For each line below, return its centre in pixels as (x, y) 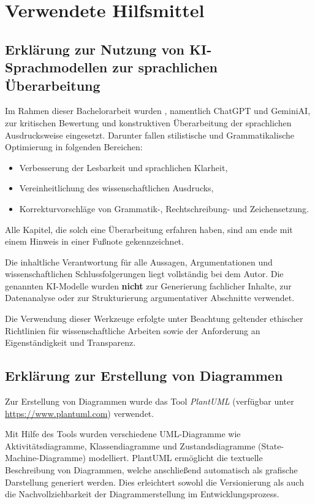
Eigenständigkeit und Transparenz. (70, 342)
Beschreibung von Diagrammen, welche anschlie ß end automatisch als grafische (151, 470)
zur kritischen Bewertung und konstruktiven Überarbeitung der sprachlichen (148, 122)
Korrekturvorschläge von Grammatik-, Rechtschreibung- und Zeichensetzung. (164, 208)
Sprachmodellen (56, 67)
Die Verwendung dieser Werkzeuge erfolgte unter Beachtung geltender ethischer (154, 319)
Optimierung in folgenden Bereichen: (74, 147)
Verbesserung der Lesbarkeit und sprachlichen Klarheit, (123, 167)
